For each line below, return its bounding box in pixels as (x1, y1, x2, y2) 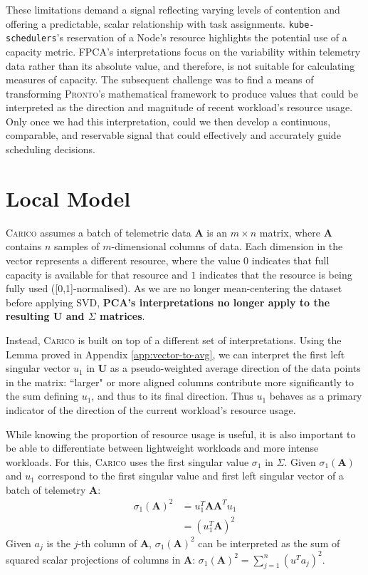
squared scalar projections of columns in (6, 551, 181, 566)
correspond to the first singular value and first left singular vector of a (38, 468, 344, 483)
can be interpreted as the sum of (198, 535, 340, 550)
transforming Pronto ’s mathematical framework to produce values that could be (6, 86, 358, 100)
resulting (6, 309, 50, 323)
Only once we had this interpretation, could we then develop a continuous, (6, 113, 331, 128)
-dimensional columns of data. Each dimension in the (111, 239, 343, 254)
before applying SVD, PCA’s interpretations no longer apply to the (6, 294, 330, 309)
